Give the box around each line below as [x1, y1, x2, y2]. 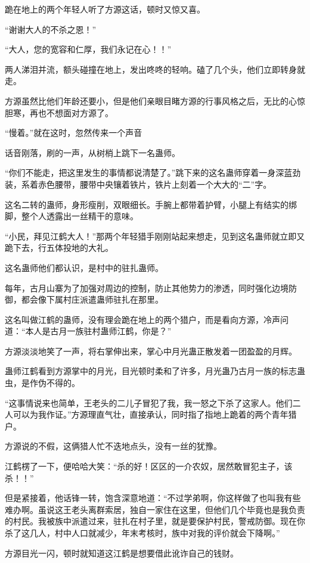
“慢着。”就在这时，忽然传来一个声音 [5, 126, 142, 139]
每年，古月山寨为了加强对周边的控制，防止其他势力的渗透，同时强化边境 [5, 281, 289, 294]
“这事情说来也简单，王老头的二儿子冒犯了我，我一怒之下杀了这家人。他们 [5, 396, 293, 409]
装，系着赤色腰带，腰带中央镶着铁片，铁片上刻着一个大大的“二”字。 [5, 178, 272, 190]
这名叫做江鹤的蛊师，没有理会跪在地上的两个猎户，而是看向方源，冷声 [5, 313, 280, 325]
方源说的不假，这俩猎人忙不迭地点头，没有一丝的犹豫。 [5, 440, 222, 452]
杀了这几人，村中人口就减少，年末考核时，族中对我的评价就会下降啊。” [5, 527, 280, 539]
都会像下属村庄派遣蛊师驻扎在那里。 [21, 293, 163, 306]
